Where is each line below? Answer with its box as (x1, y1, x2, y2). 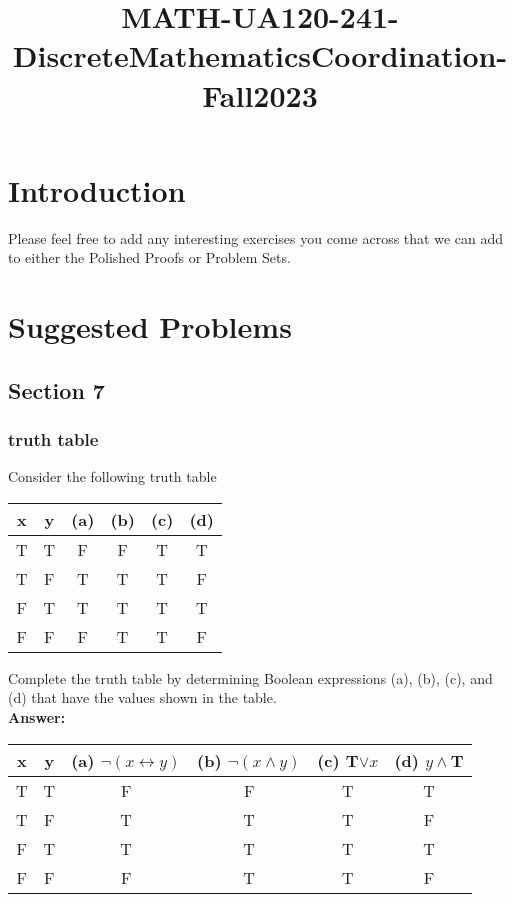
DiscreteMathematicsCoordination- (12, 35, 508, 76)
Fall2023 (202, 74, 318, 115)
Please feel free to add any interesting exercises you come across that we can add (8, 227, 503, 248)
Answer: (8, 707, 66, 728)
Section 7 (8, 374, 105, 405)
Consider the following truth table (8, 466, 217, 487)
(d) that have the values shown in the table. (8, 687, 277, 708)
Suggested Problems (8, 306, 292, 347)
